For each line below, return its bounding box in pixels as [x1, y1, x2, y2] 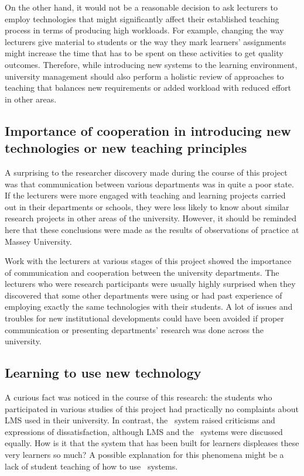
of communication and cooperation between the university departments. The [5, 266, 279, 278]
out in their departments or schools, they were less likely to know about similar [5, 200, 289, 213]
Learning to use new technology [5, 364, 201, 382]
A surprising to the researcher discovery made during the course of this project [5, 166, 288, 178]
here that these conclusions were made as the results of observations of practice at [5, 223, 299, 235]
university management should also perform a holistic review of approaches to [5, 70, 284, 82]
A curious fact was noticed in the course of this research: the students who [5, 391, 272, 403]
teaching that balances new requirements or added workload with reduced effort [5, 81, 291, 94]
